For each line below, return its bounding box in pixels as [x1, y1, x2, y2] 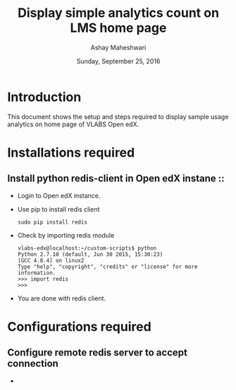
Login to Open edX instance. [17, 191, 101, 200]
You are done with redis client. [17, 294, 106, 303]
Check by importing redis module [17, 231, 115, 239]
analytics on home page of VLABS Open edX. [7, 120, 139, 128]
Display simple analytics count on [17, 5, 220, 21]
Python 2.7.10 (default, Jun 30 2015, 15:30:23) [17, 250, 163, 258]
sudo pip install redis [17, 219, 88, 226]
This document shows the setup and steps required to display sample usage [7, 112, 229, 121]
